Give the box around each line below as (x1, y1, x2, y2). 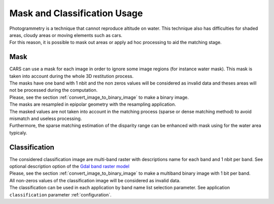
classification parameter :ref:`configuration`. (9, 191, 112, 197)
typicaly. (9, 130, 27, 136)
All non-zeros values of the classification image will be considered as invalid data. (9, 177, 181, 183)
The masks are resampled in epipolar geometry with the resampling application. (9, 101, 176, 107)
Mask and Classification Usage (9, 8, 143, 19)
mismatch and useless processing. (9, 115, 82, 121)
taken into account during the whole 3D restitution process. (9, 73, 134, 79)
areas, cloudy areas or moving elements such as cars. (9, 32, 123, 38)
